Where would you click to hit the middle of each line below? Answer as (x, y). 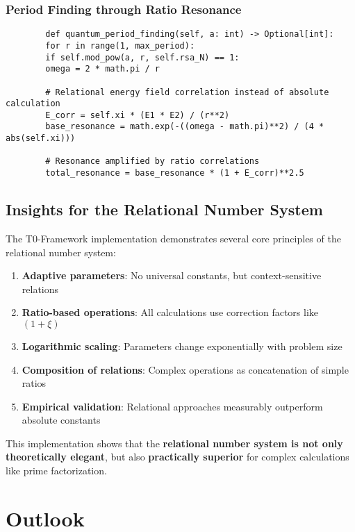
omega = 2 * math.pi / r (102, 69)
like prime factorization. (56, 471)
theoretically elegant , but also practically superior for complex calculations (177, 457)
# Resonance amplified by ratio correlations (152, 161)
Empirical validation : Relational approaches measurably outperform (172, 406)
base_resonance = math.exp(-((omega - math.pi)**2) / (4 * (185, 127)
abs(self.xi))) (41, 139)
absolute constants (61, 420)
